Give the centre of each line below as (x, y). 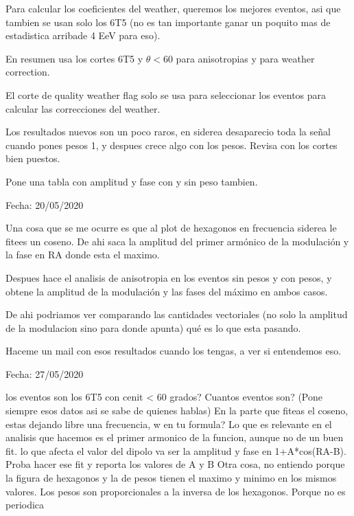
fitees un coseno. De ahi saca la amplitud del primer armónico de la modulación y (177, 241)
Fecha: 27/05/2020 (45, 373)
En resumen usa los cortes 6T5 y (74, 58)
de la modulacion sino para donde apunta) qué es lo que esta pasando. (153, 327)
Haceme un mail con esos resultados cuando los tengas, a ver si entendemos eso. (174, 351)
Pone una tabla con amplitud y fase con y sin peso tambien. (132, 181)
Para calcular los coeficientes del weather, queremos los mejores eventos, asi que (173, 8)
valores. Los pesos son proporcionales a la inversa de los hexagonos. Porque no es (176, 491)
